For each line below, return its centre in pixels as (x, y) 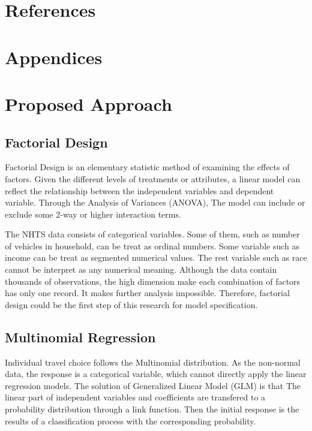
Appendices (54, 57)
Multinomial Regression (80, 337)
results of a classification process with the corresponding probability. (130, 421)
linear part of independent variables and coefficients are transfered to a (135, 397)
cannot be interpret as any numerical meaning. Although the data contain (141, 269)
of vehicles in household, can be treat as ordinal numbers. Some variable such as (152, 245)
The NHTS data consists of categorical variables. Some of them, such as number (152, 234)
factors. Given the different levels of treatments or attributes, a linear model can (153, 178)
